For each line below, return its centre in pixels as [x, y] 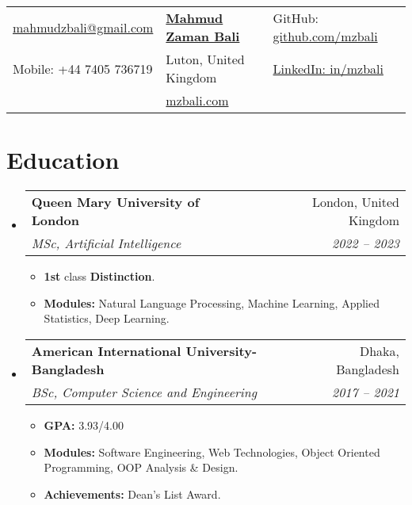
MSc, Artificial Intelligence [106, 243]
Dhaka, [379, 350]
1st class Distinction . [99, 276]
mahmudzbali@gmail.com [83, 27]
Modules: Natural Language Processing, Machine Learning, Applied [212, 302]
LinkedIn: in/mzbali [328, 68]
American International [106, 350]
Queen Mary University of [115, 202]
